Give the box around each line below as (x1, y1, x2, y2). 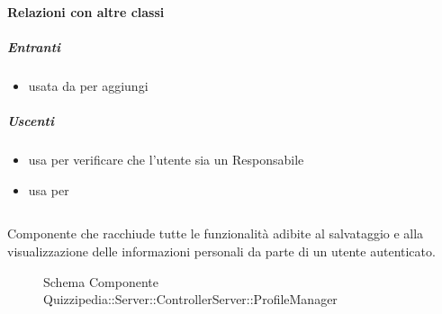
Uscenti (7, 111, 54, 130)
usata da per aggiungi (28, 76, 149, 94)
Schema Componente (43, 272, 158, 291)
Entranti (7, 37, 61, 56)
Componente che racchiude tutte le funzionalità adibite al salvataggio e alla (7, 224, 424, 243)
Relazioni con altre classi (7, 2, 165, 21)
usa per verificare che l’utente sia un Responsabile (28, 149, 304, 168)
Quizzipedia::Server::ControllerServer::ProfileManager (43, 290, 338, 309)
